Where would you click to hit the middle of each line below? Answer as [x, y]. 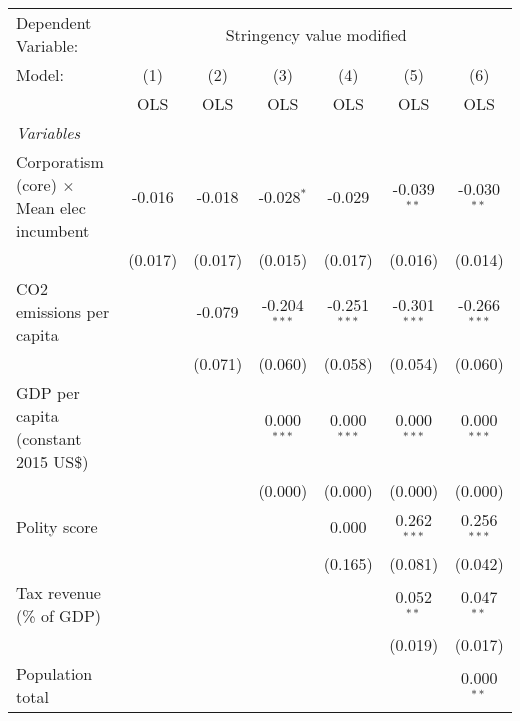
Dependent [54, 22]
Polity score [57, 527]
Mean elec [51, 207]
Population [54, 673]
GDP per [48, 392]
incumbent [53, 230]
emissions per [63, 311]
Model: [40, 74]
